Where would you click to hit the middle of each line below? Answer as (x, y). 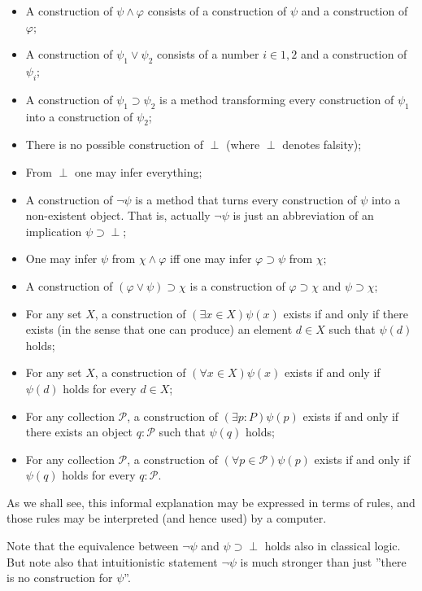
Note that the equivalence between (93, 546)
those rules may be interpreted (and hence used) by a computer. (167, 518)
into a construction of (79, 116)
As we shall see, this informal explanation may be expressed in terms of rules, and (211, 502)
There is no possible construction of (114, 144)
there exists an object (79, 432)
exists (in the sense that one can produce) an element (159, 329)
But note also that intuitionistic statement (112, 561)
